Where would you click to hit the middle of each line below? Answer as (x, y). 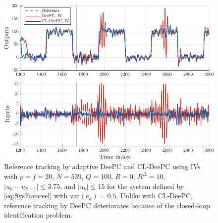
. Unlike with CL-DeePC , (154, 196)
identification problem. (38, 215)
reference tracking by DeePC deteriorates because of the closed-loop (107, 205)
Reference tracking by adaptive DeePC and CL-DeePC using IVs (102, 166)
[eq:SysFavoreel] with (36, 196)
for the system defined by (146, 186)
